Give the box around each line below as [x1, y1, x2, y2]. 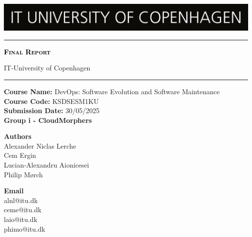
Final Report [4, 46, 51, 56]
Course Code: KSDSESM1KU [4, 96, 99, 106]
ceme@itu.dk [4, 204, 42, 215]
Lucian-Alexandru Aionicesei [4, 160, 89, 170]
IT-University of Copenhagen [4, 63, 91, 73]
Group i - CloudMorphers [4, 115, 92, 125]
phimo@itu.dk [4, 223, 46, 234]
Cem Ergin [4, 150, 36, 160]
